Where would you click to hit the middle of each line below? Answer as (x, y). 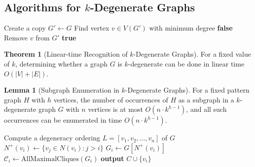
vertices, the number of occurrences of (111, 99)
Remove (16, 37)
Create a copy (25, 28)
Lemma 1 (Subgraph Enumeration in (62, 90)
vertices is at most (115, 109)
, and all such (206, 109)
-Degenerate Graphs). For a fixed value (192, 54)
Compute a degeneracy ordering (52, 138)
